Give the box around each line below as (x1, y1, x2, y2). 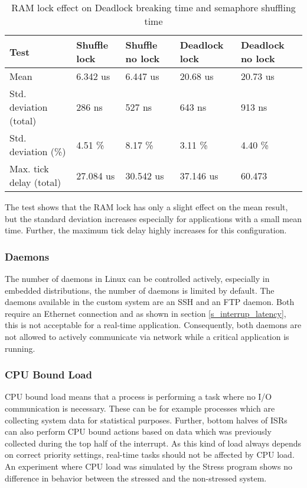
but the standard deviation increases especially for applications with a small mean (5, 212, 302, 224)
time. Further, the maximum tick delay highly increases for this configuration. (5, 224, 287, 236)
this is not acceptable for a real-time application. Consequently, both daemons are (5, 319, 302, 331)
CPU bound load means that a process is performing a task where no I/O (5, 390, 272, 403)
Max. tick (9, 162, 49, 175)
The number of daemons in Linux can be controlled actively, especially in (5, 272, 270, 284)
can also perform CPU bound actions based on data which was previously (5, 425, 272, 438)
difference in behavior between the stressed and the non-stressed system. (5, 471, 267, 484)
